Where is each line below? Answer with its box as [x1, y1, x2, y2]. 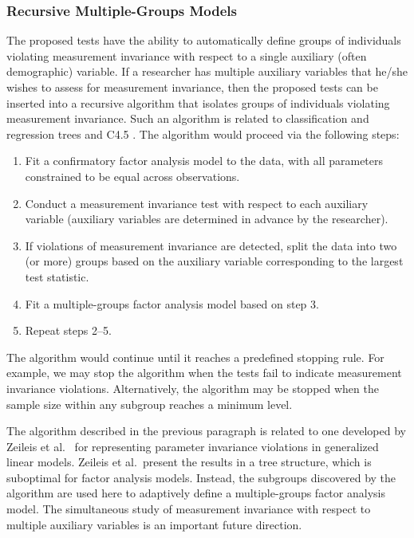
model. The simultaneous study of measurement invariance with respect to [6, 501, 371, 517]
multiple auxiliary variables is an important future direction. [6, 516, 302, 532]
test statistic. [25, 268, 89, 285]
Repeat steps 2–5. [25, 322, 112, 339]
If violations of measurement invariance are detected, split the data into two [25, 237, 397, 253]
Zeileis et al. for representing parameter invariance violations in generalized [6, 438, 379, 454]
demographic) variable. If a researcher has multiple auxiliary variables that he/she [6, 63, 408, 80]
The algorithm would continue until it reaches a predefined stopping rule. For [6, 348, 384, 365]
